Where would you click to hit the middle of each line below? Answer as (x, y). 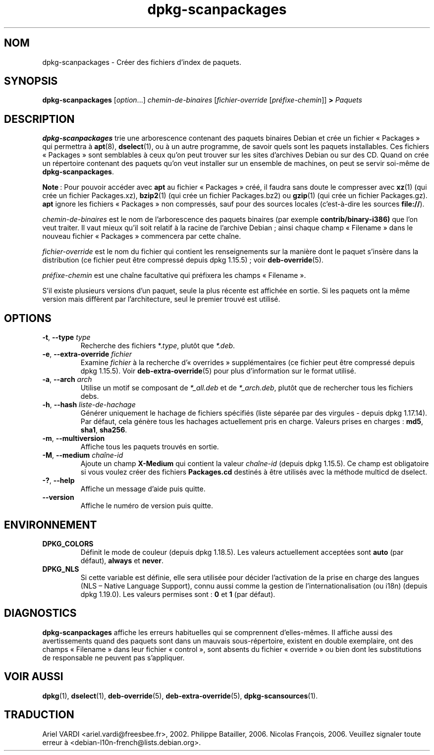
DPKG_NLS (61, 569)
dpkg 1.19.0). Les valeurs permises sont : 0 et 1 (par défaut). (178, 594)
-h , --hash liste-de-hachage (89, 405)
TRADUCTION (39, 715)
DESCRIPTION (39, 119)
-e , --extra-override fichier (87, 354)
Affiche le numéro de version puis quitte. (147, 506)
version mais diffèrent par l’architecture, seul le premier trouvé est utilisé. (161, 299)
